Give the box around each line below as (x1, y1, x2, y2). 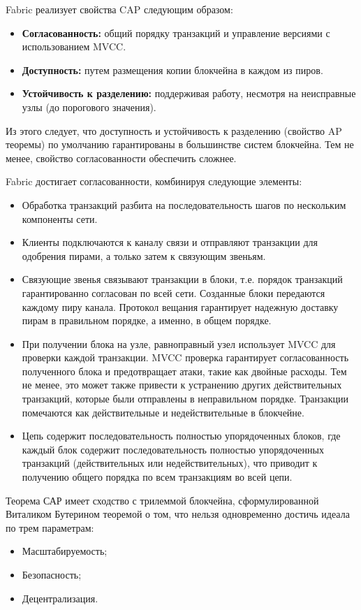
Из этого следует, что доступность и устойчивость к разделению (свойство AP (6, 123, 342, 138)
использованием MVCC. (22, 39, 126, 54)
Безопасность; (22, 567, 82, 581)
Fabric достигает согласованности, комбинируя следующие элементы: (6, 174, 302, 189)
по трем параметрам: (6, 520, 94, 535)
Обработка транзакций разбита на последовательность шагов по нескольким (22, 197, 346, 212)
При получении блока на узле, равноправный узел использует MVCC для (22, 336, 336, 351)
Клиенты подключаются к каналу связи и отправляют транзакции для (22, 235, 318, 249)
